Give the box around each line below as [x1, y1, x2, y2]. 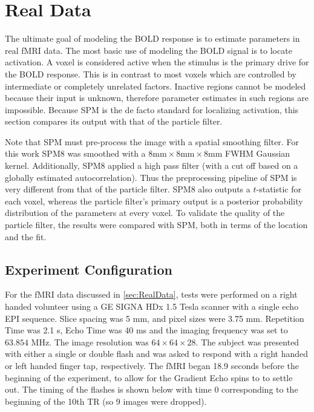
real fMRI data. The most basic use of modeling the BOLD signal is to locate [5, 44, 292, 56]
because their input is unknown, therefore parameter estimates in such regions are [5, 91, 309, 104]
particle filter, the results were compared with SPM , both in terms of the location [5, 218, 308, 231]
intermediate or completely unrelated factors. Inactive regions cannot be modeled [5, 79, 306, 92]
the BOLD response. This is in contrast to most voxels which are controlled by [5, 67, 296, 80]
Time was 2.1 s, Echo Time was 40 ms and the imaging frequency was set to [5, 324, 288, 336]
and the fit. [5, 230, 47, 243]
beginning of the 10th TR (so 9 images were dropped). [5, 394, 207, 407]
